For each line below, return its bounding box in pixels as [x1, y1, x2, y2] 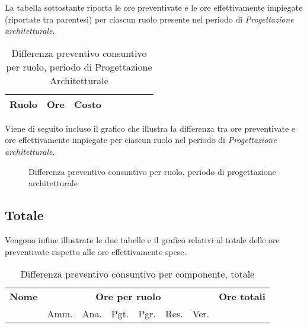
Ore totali [219, 289, 266, 304]
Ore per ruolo [95, 289, 161, 304]
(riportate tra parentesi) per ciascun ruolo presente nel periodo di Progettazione [5, 12, 294, 25]
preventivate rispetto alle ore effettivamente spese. [5, 245, 187, 257]
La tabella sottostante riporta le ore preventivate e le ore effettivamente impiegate [5, 1, 303, 13]
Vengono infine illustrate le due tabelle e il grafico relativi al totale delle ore [5, 233, 280, 246]
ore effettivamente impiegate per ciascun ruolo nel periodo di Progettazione [5, 133, 277, 146]
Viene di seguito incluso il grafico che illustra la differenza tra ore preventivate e [5, 122, 296, 134]
